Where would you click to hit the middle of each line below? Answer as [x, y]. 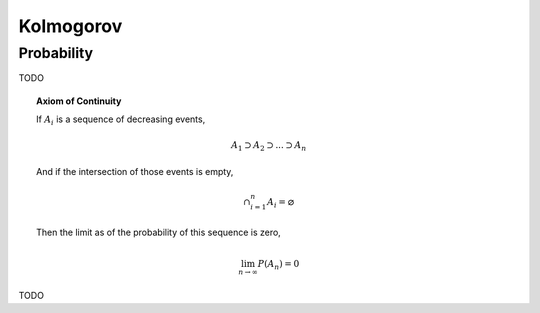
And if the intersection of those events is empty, [135, 171]
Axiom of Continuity [79, 101]
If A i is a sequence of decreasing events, [121, 120]
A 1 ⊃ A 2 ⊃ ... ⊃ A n [268, 147]
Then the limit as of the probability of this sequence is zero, [159, 232]
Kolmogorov [70, 26]
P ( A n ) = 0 [278, 265]
